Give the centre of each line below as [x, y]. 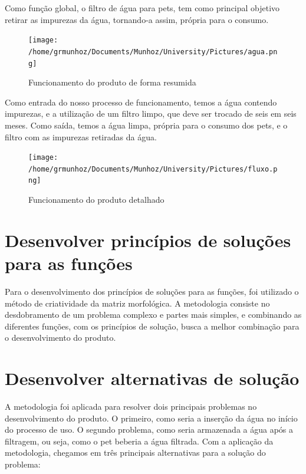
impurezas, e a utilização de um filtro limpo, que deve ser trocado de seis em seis [151, 113]
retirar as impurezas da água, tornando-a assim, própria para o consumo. [137, 19]
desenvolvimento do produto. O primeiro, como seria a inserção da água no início [151, 418]
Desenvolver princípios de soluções [148, 240]
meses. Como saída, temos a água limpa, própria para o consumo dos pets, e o [146, 125]
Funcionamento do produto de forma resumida [112, 82]
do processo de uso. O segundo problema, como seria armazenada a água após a [149, 429]
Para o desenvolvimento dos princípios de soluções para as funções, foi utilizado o [152, 291]
